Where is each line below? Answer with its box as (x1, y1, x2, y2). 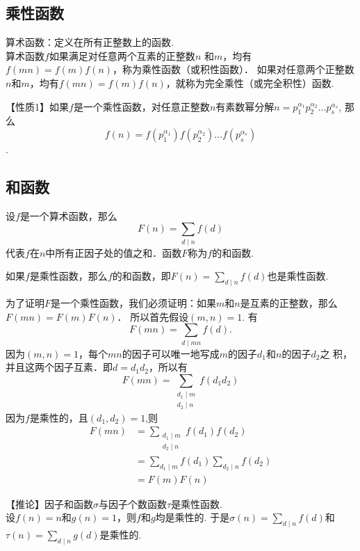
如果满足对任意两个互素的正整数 (49, 48, 195, 63)
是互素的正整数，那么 (240, 296, 338, 310)
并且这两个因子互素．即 (6, 360, 113, 374)
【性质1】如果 (6, 99, 69, 113)
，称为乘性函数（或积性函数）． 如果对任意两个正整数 (113, 62, 354, 77)
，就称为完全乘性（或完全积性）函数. (165, 75, 334, 90)
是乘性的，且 (29, 410, 88, 424)
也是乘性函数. (267, 269, 329, 283)
